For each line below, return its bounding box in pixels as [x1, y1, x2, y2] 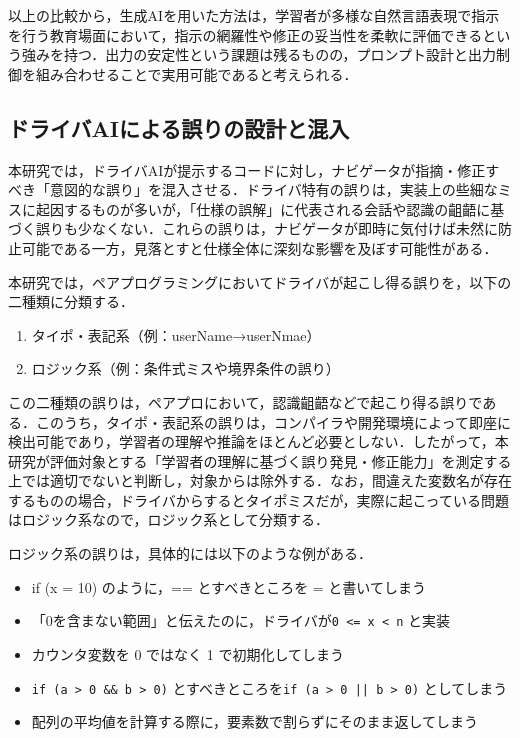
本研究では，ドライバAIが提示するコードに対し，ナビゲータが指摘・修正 [8, 159, 486, 180]
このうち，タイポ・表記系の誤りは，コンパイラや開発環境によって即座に [35, 411, 511, 432]
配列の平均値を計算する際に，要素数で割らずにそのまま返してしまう [31, 711, 479, 732]
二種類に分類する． [8, 291, 134, 312]
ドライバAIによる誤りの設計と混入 [8, 112, 350, 143]
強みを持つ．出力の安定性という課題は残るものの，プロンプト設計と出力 [21, 44, 497, 65]
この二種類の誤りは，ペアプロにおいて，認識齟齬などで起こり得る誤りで [8, 391, 483, 412]
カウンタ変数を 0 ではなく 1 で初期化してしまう [31, 643, 345, 664]
